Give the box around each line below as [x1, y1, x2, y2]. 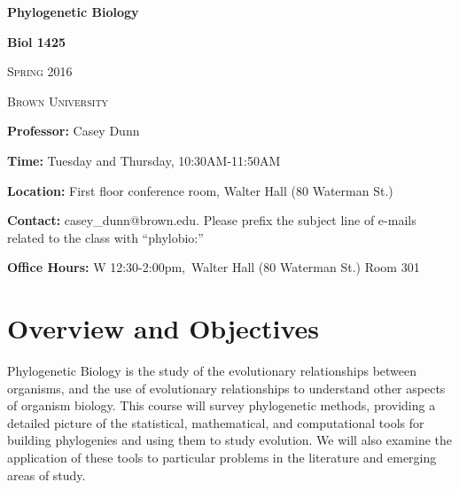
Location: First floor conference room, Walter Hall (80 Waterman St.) [7, 181, 393, 199]
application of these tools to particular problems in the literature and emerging [7, 448, 437, 467]
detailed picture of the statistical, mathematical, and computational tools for [7, 413, 424, 432]
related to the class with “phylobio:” [7, 228, 204, 246]
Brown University [7, 91, 109, 110]
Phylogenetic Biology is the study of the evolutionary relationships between [7, 362, 417, 380]
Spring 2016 [7, 62, 73, 81]
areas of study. [7, 465, 86, 484]
